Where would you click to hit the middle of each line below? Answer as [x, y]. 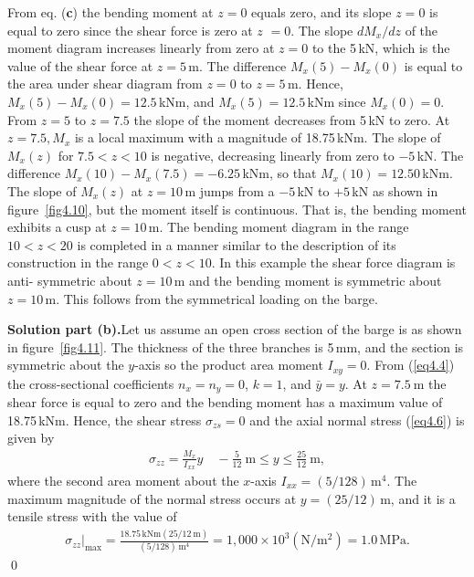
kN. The [440, 155]
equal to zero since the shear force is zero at [130, 30]
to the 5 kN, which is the [381, 48]
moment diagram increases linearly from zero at [141, 48]
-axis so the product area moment [229, 365]
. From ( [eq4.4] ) [411, 365]
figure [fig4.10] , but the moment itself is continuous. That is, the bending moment [237, 209]
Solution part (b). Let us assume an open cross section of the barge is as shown [235, 329]
